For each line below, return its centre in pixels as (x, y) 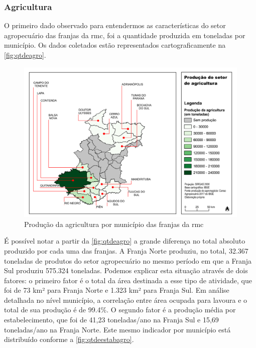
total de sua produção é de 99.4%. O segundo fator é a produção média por (120, 310)
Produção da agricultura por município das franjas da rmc (114, 224)
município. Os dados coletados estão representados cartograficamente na (115, 45)
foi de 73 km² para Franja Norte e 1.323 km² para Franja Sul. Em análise (117, 290)
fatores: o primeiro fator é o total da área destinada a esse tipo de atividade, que (128, 280)
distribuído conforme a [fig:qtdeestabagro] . (69, 339)
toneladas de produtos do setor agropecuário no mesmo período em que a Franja (128, 260)
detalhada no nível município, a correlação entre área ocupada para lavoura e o (126, 300)
